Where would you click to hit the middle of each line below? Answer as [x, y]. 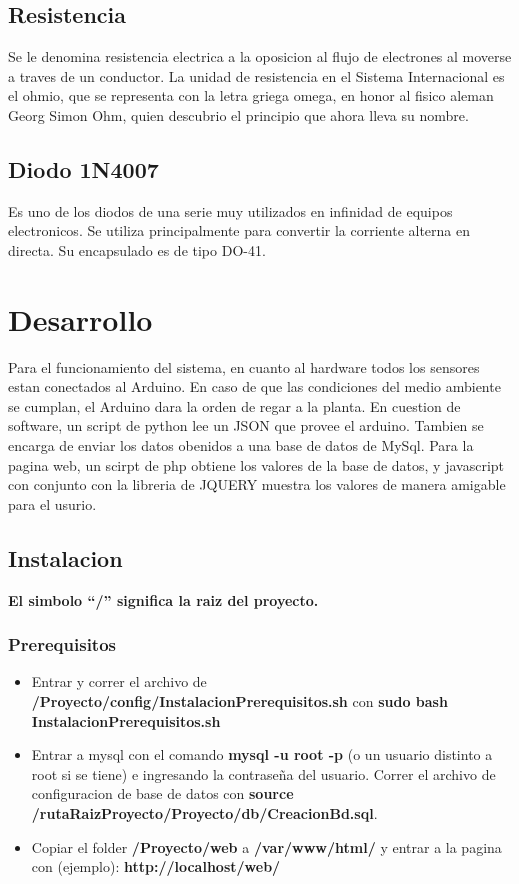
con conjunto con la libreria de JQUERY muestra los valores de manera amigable [257, 484]
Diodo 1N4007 [83, 168]
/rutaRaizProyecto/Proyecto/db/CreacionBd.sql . [204, 813]
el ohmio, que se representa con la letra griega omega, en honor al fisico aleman [251, 95]
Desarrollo [80, 318]
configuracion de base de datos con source [162, 793]
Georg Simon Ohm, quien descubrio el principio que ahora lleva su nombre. [238, 114]
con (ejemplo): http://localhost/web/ [156, 866]
